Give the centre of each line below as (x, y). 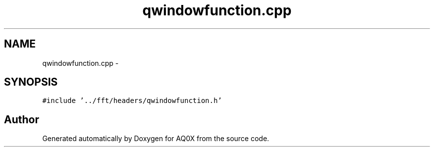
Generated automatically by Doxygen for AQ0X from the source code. (156, 139)
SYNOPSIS (31, 82)
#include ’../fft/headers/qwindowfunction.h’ (132, 101)
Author (22, 119)
